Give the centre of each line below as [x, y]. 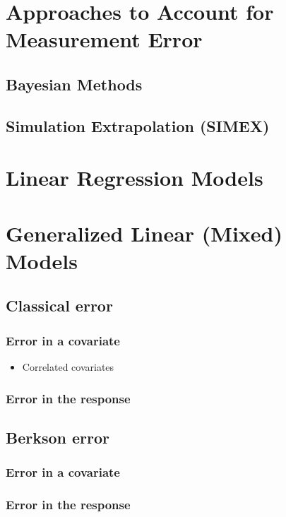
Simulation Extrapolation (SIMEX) [138, 125]
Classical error [59, 305]
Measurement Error [104, 39]
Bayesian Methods [74, 84]
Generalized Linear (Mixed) [144, 233]
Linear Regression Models [135, 178]
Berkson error [58, 437]
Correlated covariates [68, 367]
